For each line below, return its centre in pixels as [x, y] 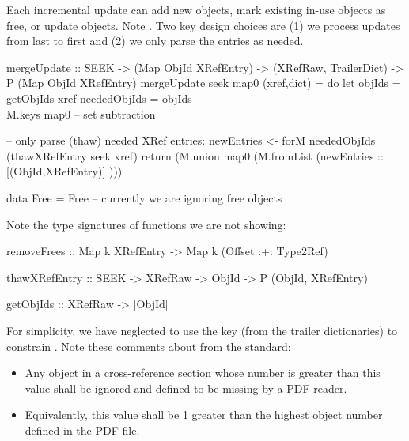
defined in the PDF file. [82, 430]
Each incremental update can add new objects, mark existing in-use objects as [196, 9]
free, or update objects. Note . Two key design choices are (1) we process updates [203, 25]
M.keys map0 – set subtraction [81, 113]
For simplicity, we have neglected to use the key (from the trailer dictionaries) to [202, 330]
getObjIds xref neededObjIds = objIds [99, 98]
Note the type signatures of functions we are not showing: [146, 224]
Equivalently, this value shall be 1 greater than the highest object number [204, 415]
